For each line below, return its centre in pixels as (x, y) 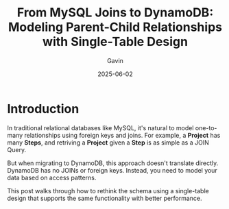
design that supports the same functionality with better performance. (105, 198)
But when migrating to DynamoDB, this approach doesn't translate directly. (113, 163)
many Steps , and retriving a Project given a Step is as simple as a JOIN (108, 143)
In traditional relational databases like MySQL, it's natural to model (100, 127)
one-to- (206, 127)
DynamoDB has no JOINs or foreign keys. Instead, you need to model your (112, 170)
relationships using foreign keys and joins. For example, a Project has (122, 135)
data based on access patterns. (52, 177)
